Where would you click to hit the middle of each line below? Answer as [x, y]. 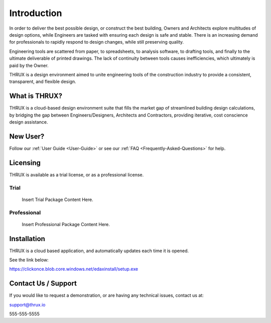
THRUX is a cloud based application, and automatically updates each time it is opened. [99, 251]
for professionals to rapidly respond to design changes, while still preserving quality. [97, 42]
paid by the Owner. [29, 65]
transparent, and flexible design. [43, 82]
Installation [27, 239]
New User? [27, 136]
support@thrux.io [27, 304]
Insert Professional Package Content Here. [66, 224]
